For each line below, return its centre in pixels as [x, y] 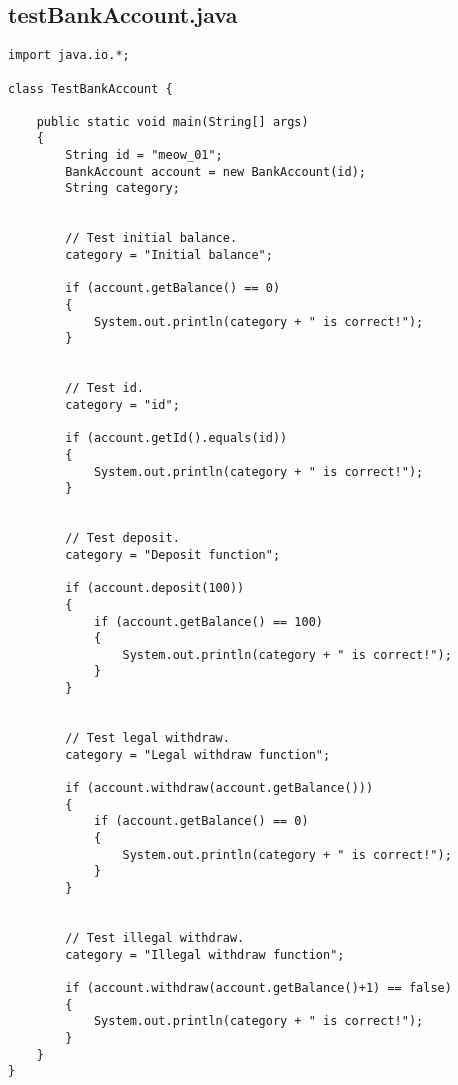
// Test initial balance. [151, 238]
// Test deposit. [122, 538]
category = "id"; [122, 404]
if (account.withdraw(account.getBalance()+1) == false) [258, 987]
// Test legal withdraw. [147, 738]
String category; [122, 188]
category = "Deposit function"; [173, 554]
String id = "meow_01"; [144, 155]
